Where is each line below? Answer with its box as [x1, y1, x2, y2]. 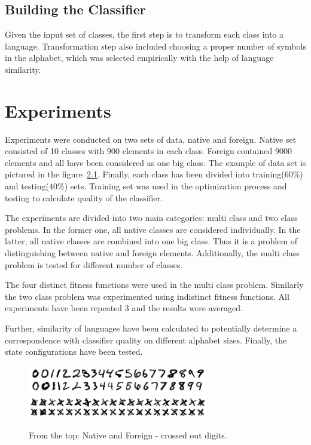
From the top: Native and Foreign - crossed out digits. [29, 428, 227, 441]
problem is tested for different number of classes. [5, 258, 183, 271]
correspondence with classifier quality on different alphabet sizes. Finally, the [5, 333, 287, 346]
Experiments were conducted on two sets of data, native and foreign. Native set [5, 133, 297, 145]
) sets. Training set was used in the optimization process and [64, 180, 287, 192]
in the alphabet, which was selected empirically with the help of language [5, 51, 274, 64]
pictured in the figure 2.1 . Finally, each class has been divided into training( [5, 168, 285, 180]
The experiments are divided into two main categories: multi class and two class [5, 211, 298, 224]
